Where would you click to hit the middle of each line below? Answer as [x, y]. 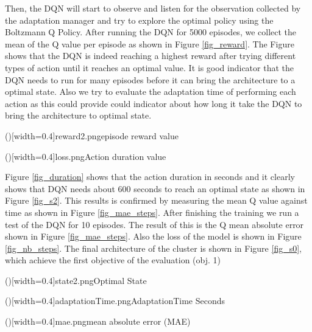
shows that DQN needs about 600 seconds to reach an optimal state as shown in [155, 188]
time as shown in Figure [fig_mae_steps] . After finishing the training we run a [152, 212]
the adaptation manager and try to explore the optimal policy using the [139, 20]
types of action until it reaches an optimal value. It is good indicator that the [149, 67]
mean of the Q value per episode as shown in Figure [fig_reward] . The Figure [150, 43]
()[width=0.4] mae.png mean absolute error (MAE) [98, 321]
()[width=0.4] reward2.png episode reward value [92, 135]
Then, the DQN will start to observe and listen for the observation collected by [153, 8]
